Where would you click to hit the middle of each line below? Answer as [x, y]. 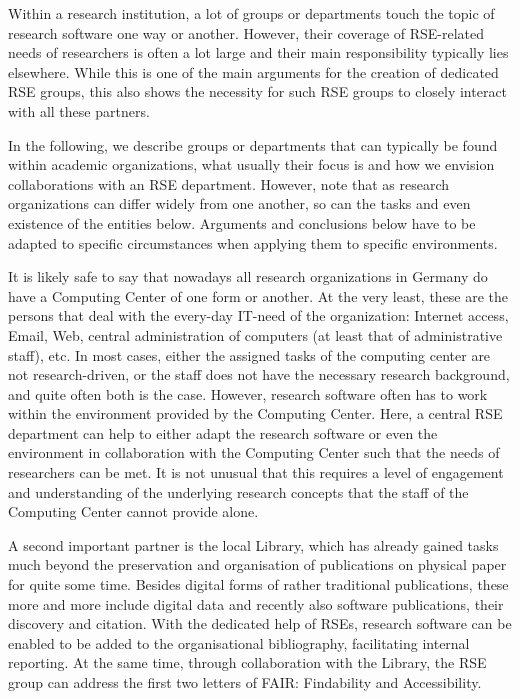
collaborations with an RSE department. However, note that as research [229, 183]
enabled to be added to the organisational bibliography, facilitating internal [239, 642]
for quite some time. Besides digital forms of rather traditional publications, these [258, 584]
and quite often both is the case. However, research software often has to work [248, 393]
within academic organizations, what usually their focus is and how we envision [251, 164]
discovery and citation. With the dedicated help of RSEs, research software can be [260, 623]
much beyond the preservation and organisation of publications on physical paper [257, 564]
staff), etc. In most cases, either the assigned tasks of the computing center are [249, 354]
